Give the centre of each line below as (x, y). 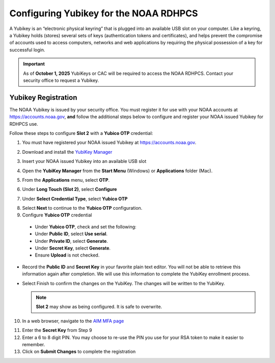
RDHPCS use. (24, 124)
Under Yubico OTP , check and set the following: (86, 227)
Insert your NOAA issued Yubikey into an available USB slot (84, 161)
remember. (34, 344)
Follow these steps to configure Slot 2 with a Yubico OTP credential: (81, 133)
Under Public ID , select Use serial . (71, 234)
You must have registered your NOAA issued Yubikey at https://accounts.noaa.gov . (109, 143)
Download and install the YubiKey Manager (67, 152)
